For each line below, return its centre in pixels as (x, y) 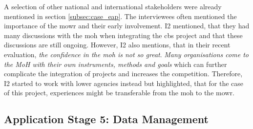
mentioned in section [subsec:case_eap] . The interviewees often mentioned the (120, 16)
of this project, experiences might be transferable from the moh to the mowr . (119, 93)
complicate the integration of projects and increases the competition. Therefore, (123, 74)
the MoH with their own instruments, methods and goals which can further (116, 64)
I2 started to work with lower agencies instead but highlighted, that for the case (124, 83)
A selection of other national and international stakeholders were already (113, 6)
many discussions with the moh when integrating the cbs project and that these (123, 35)
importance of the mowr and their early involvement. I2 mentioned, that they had (127, 26)
